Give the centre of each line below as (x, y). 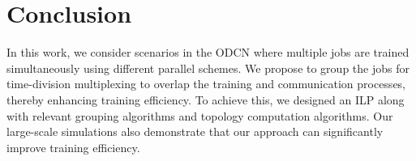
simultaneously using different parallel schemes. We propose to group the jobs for (208, 68)
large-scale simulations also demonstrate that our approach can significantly (195, 131)
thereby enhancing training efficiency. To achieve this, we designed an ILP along (206, 99)
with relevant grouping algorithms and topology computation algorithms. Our (200, 115)
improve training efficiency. (73, 147)
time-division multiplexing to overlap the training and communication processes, (206, 84)
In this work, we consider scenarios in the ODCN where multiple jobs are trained (208, 52)
